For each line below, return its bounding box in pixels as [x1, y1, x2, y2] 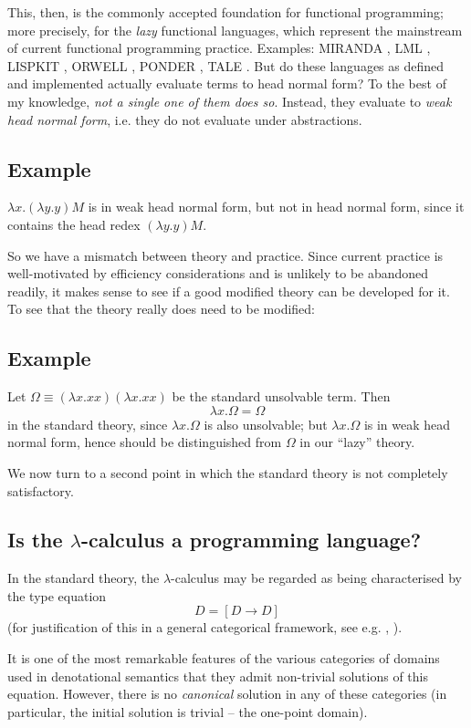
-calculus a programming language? [80, 525, 422, 554]
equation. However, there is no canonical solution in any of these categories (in [7, 684, 447, 703]
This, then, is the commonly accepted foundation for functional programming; [7, 3, 444, 21]
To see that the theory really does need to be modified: [7, 299, 315, 318]
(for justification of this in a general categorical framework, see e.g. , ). [7, 618, 403, 637]
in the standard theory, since [7, 414, 168, 433]
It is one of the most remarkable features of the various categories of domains [7, 649, 440, 668]
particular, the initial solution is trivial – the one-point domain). [7, 702, 368, 721]
